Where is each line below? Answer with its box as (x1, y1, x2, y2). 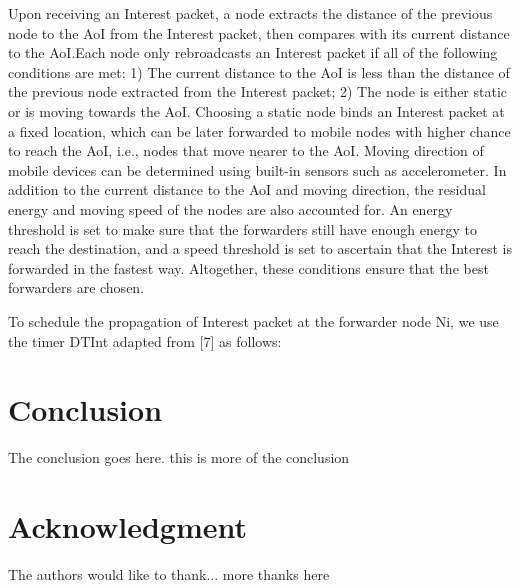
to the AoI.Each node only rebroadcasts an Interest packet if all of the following (8, 42, 498, 63)
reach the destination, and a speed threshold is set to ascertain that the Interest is (8, 238, 512, 259)
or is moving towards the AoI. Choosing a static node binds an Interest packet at (8, 100, 505, 121)
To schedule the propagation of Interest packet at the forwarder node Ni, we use (8, 310, 499, 331)
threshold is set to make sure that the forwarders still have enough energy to (8, 218, 477, 239)
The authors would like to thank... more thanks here (8, 563, 330, 584)
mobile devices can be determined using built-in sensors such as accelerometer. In (8, 159, 507, 180)
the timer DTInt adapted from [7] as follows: (8, 330, 282, 351)
